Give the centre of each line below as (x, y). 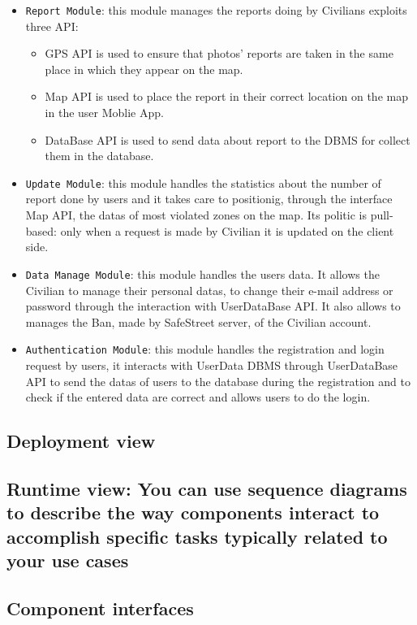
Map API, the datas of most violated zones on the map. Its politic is (196, 215)
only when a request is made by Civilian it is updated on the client (227, 230)
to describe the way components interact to (193, 512)
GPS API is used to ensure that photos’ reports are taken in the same (219, 53)
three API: (52, 26)
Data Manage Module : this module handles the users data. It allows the (202, 273)
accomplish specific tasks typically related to (197, 536)
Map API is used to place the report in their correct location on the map (226, 96)
